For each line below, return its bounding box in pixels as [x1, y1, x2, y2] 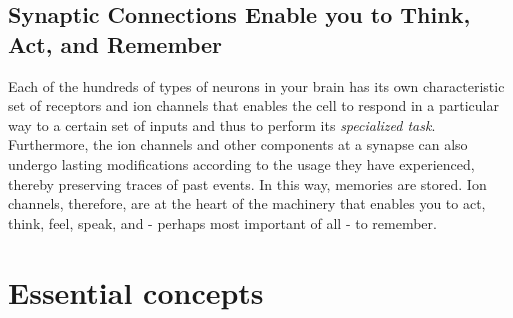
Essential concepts [8, 271, 264, 312]
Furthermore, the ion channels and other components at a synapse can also [8, 134, 468, 155]
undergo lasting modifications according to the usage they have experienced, [8, 153, 475, 174]
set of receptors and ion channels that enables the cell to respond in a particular [8, 95, 499, 116]
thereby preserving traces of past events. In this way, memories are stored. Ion [8, 173, 487, 194]
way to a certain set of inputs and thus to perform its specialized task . [8, 114, 436, 135]
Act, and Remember [8, 28, 222, 59]
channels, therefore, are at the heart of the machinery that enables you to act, [8, 193, 486, 214]
